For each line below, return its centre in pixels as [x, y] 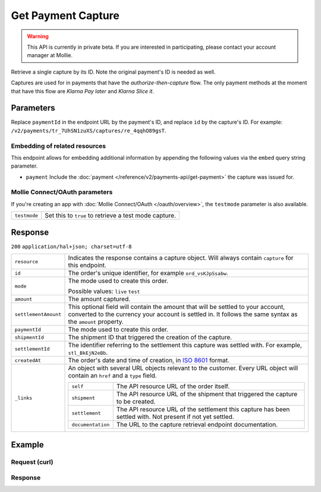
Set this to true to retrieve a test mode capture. [111, 216]
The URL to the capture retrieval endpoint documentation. [197, 425]
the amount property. [96, 322]
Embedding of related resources [59, 146]
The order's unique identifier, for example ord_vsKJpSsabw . [148, 273]
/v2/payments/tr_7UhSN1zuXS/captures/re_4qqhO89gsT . [89, 130]
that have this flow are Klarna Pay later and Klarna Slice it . [83, 91]
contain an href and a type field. [112, 376]
